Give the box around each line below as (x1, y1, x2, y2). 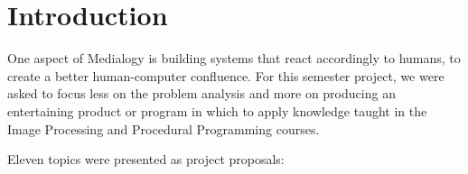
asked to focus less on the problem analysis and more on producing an (7, 84, 396, 103)
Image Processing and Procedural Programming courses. (7, 119, 320, 138)
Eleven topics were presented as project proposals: (7, 150, 285, 169)
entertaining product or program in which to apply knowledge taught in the (7, 101, 427, 120)
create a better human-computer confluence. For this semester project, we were (7, 66, 445, 85)
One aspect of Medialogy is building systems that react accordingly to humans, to (7, 49, 461, 68)
